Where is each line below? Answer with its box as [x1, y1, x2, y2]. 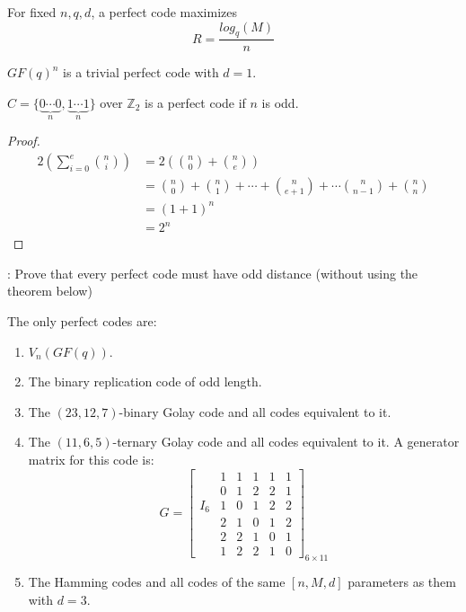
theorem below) [7, 281, 92, 300]
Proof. [7, 131, 40, 150]
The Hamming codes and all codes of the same [28, 572, 286, 590]
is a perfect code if [144, 93, 246, 112]
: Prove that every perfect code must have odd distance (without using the [7, 263, 418, 282]
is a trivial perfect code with [63, 63, 219, 82]
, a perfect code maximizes [91, 3, 238, 21]
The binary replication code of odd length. [28, 372, 262, 391]
